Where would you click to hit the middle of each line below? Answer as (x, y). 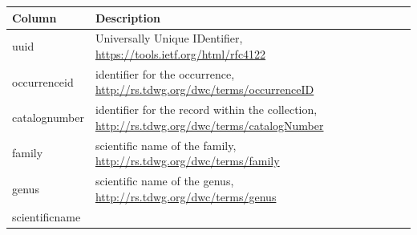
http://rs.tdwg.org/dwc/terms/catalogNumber (209, 125)
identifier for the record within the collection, (206, 109)
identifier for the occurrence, (165, 73)
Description (128, 17)
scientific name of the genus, (164, 181)
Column (34, 17)
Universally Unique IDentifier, (169, 38)
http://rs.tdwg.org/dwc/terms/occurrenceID (204, 89)
